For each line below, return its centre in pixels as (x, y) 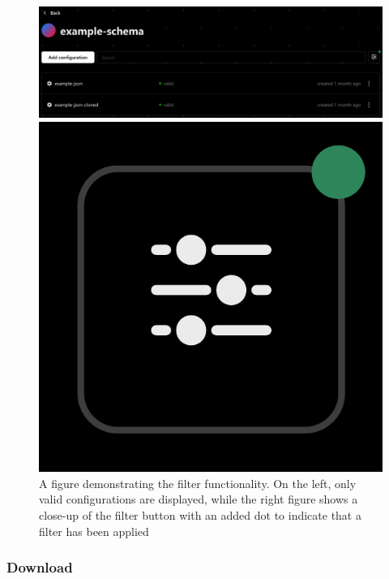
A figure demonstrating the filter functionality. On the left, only (198, 483)
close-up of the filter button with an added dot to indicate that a (200, 514)
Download (40, 567)
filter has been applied (94, 531)
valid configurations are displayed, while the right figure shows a (199, 499)
